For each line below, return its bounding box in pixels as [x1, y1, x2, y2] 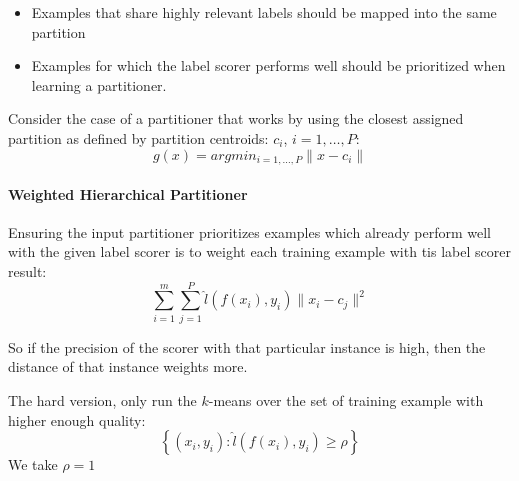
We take [8, 454, 58, 475]
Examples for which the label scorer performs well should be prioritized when [31, 55, 506, 76]
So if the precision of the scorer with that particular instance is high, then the [8, 336, 486, 357]
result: [8, 261, 47, 281]
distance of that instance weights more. [8, 356, 248, 377]
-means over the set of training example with [208, 389, 484, 410]
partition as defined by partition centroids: [8, 127, 269, 148]
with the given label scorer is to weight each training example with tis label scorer [8, 241, 511, 262]
